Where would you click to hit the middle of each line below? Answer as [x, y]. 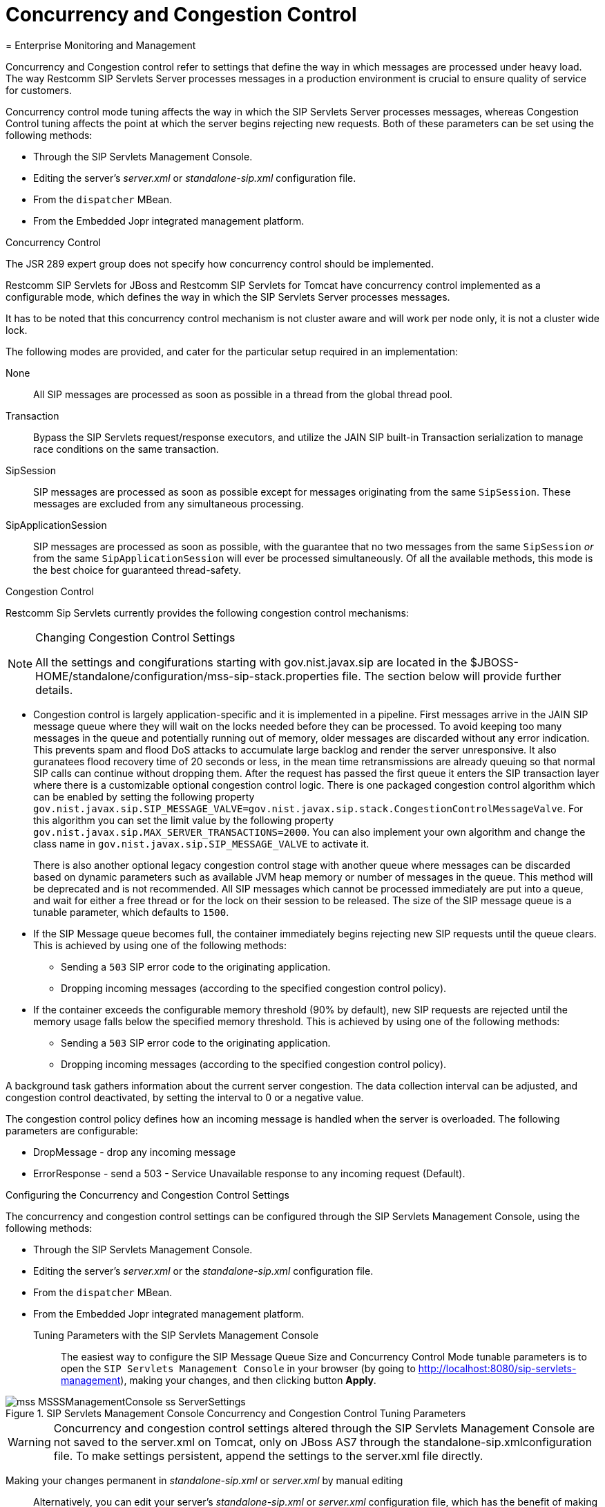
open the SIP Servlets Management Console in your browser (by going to [238, 1368]
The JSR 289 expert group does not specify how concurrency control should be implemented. [220, 263]
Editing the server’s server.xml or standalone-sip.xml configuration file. [195, 178]
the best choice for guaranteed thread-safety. [137, 570]
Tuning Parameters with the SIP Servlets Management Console [176, 1335]
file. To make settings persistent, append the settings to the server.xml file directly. [268, 1455]
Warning [29, 1442]
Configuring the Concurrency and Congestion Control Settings [147, 1195]
